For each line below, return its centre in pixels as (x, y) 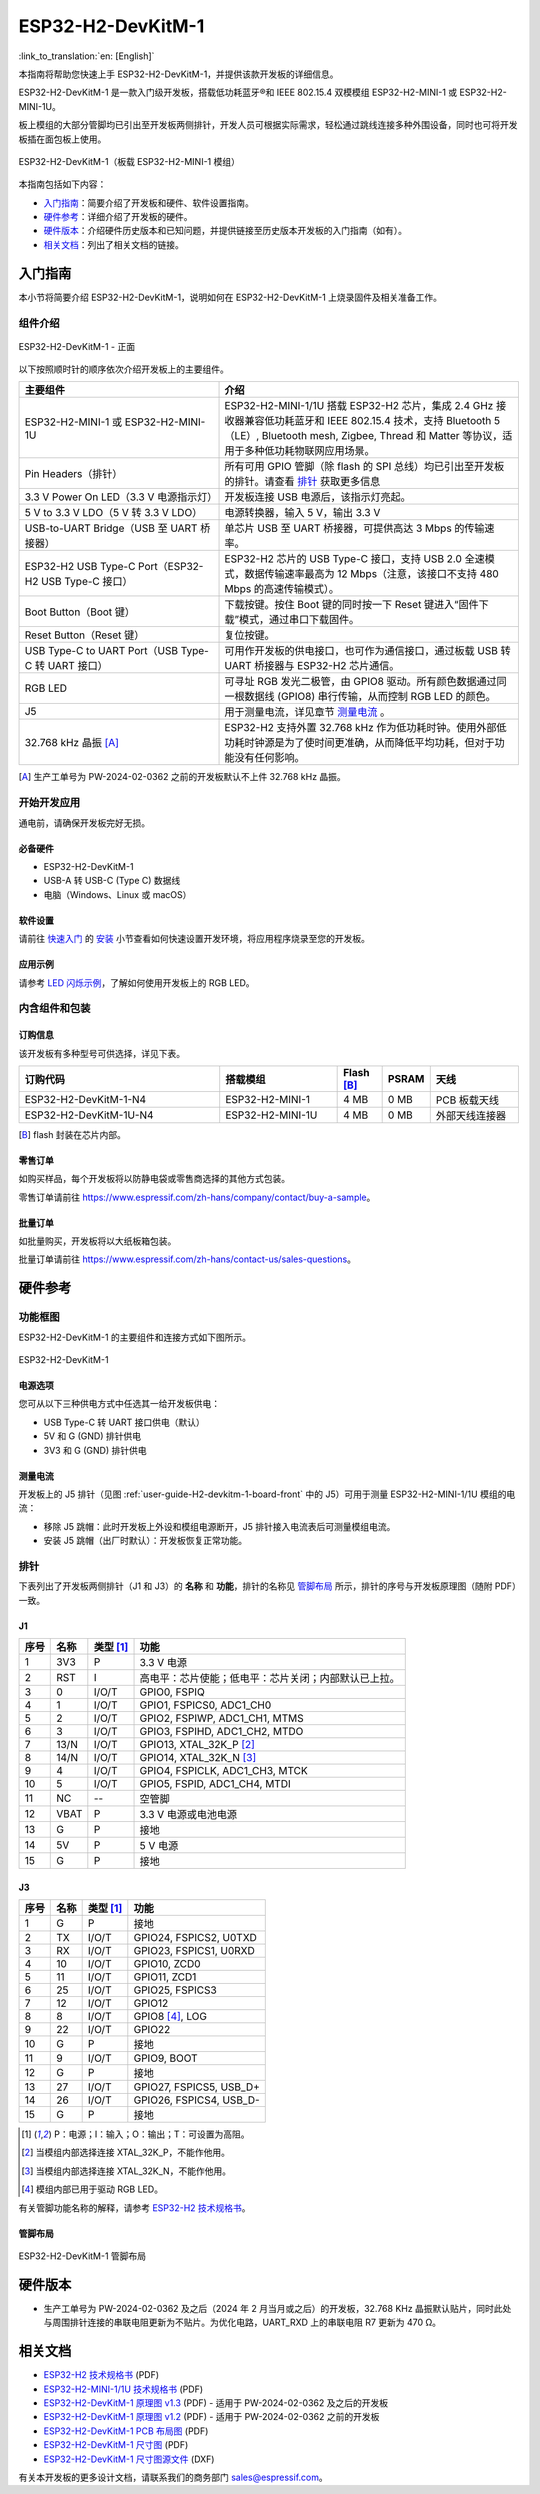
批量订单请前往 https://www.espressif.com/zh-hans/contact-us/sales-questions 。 (187, 1259)
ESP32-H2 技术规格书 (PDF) (101, 2375)
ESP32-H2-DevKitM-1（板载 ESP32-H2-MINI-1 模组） (129, 161)
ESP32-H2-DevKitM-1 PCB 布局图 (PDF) (126, 2431)
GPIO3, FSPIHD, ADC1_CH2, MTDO (221, 1732)
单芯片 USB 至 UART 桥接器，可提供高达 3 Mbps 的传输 (354, 528)
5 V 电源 (159, 1846)
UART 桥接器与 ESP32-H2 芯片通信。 (312, 666)
